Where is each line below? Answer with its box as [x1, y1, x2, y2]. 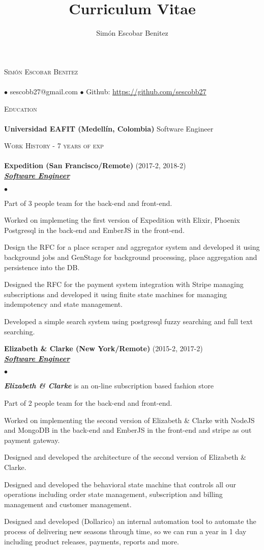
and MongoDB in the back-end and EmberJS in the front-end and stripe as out [4, 425, 252, 435]
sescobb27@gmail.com [10, 86, 78, 96]
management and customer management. [4, 499, 132, 509]
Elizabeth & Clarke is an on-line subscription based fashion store [4, 380, 214, 391]
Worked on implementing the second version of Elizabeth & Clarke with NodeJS [4, 414, 255, 425]
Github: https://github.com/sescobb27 [86, 86, 207, 96]
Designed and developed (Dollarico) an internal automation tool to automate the [4, 516, 256, 527]
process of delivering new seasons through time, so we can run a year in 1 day [4, 526, 247, 536]
